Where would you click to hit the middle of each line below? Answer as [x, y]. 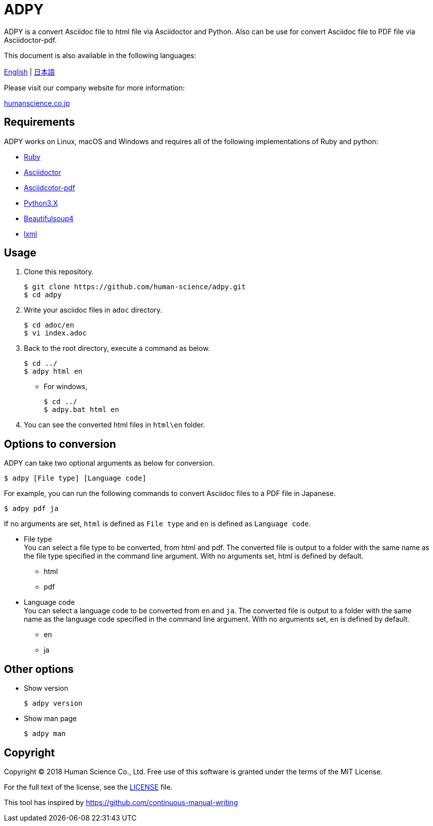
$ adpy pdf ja [31, 509]
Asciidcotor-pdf [50, 187]
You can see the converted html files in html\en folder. [114, 425]
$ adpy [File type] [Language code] [75, 478]
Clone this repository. [59, 272]
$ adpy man [45, 734]
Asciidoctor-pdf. [31, 40]
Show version [46, 688]
